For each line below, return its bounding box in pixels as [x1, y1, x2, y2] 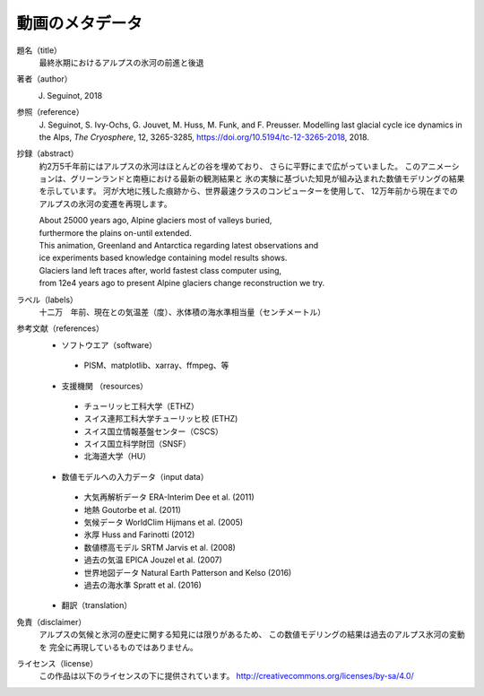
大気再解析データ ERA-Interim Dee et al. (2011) [83, 492, 255, 502]
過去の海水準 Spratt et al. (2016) [83, 579, 202, 590]
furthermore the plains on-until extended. [39, 227, 192, 238]
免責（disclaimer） [16, 616, 87, 627]
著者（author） [16, 74, 73, 84]
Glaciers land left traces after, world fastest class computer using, [39, 265, 282, 275]
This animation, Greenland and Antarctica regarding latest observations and [39, 240, 318, 251]
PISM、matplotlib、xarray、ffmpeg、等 [83, 360, 229, 371]
